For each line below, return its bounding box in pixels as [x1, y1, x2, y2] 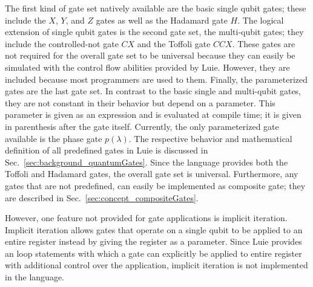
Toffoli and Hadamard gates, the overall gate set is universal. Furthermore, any [5, 167, 298, 180]
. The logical [237, 13, 284, 26]
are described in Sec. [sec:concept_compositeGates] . [5, 191, 199, 204]
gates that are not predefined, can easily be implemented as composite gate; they [5, 179, 306, 192]
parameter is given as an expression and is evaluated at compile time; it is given [5, 108, 301, 121]
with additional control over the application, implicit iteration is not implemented [5, 259, 308, 271]
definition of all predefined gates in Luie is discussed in [5, 144, 208, 156]
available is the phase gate [5, 132, 102, 144]
